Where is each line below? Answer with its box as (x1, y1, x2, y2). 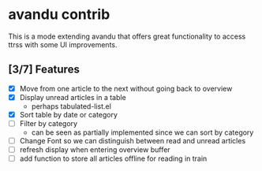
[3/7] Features (8, 63, 80, 76)
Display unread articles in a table (19, 92, 126, 102)
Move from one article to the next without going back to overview (19, 84, 233, 93)
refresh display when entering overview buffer (19, 145, 171, 154)
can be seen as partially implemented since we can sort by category (31, 128, 254, 137)
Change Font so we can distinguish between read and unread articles (19, 136, 246, 145)
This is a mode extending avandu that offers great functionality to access (8, 32, 246, 41)
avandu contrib (8, 6, 110, 24)
